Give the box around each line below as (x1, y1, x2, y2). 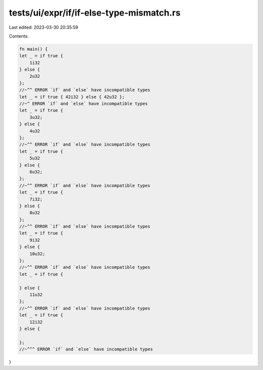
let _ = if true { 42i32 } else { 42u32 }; (19, 94, 125, 99)
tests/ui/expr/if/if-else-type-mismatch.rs (9, 7, 181, 18)
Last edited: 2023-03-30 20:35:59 (9, 24, 78, 30)
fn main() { (19, 46, 48, 52)
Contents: (9, 33, 29, 39)
